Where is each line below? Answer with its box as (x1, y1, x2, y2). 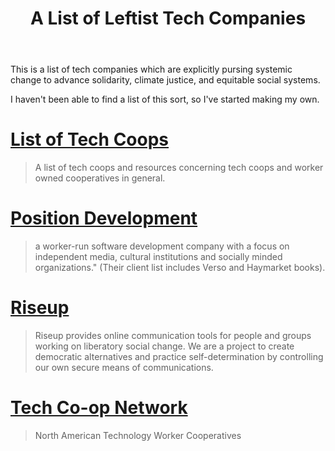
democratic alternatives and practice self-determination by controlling (34, 351, 324, 362)
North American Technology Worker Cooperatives (34, 429, 242, 441)
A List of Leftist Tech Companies (29, 7, 307, 30)
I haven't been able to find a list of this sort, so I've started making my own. (10, 93, 320, 106)
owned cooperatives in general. (34, 172, 166, 184)
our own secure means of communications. (34, 362, 214, 373)
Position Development (10, 207, 198, 230)
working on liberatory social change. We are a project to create (34, 340, 295, 352)
